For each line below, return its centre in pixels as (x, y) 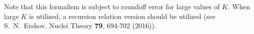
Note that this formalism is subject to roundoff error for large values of (112, 6)
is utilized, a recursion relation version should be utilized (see (122, 16)
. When (239, 6)
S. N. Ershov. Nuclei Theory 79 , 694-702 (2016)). (80, 25)
